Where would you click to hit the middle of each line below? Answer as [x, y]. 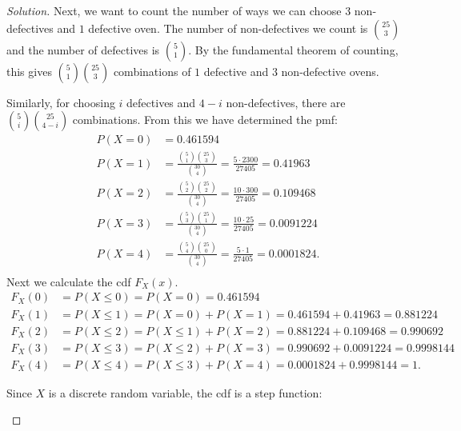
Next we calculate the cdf [69, 281]
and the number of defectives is [83, 49]
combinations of [152, 71]
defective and [236, 71]
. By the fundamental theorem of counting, [293, 49]
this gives [29, 71]
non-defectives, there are [286, 102]
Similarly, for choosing [61, 102]
